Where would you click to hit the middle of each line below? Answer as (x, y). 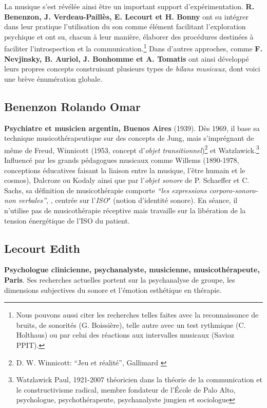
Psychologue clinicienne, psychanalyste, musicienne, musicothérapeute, (132, 270)
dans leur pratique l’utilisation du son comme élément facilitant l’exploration (125, 26)
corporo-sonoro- (234, 190)
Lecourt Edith (42, 248)
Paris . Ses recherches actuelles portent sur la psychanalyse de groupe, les (120, 280)
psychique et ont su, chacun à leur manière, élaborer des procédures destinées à (129, 36)
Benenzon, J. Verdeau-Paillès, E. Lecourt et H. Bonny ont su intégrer (126, 16)
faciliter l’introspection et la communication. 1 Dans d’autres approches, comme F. (133, 48)
